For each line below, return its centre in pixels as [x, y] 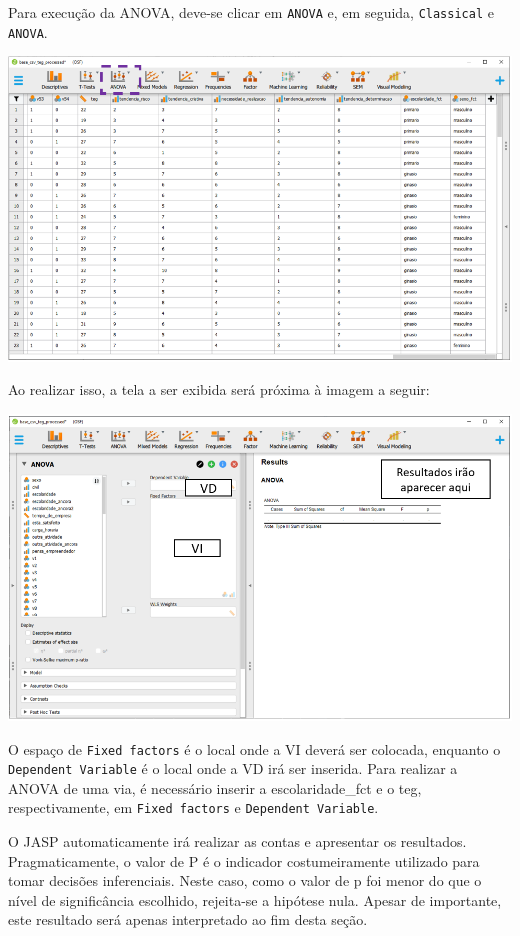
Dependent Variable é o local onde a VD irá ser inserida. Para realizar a [233, 768]
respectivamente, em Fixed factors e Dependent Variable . [193, 807]
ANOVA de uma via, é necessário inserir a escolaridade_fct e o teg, [215, 787]
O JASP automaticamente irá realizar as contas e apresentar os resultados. [237, 841]
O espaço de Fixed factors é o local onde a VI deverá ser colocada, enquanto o [254, 748]
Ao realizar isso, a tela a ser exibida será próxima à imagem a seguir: [219, 389]
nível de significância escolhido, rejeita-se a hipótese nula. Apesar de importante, [255, 899]
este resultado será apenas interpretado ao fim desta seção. [188, 919]
